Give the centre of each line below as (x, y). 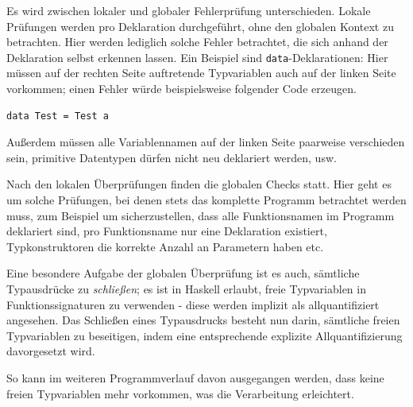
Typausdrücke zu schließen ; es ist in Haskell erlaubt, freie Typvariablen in (186, 288)
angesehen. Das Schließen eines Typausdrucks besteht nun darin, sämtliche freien (203, 320)
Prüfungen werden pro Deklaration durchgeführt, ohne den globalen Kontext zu (200, 26)
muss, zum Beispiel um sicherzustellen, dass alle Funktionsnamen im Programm (201, 215)
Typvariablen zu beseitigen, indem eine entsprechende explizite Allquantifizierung (205, 335)
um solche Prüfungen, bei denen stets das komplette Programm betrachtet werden (206, 200)
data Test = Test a (58, 116)
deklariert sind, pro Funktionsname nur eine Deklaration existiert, (167, 231)
